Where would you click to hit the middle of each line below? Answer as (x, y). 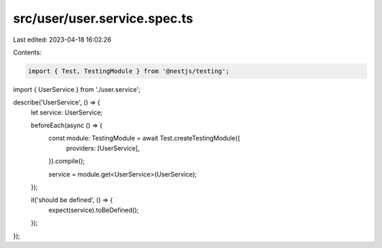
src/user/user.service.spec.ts (103, 18)
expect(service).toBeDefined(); (94, 210)
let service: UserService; (67, 112)
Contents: (27, 52)
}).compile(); (66, 161)
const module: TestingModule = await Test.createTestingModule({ (144, 138)
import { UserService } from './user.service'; (77, 89)
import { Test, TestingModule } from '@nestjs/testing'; (129, 71)
